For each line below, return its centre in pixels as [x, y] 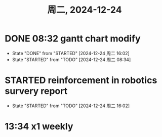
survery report [36, 91]
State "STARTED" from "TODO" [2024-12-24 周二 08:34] [71, 59]
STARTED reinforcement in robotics [81, 80]
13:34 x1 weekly [39, 127]
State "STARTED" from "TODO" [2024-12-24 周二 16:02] [71, 106]
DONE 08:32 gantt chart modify [73, 39]
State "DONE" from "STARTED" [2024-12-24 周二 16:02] [71, 53]
